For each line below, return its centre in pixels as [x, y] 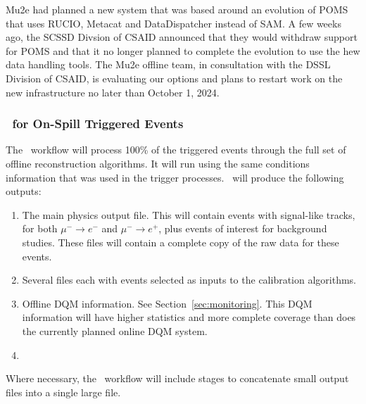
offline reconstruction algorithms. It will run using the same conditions [158, 163]
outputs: [24, 191]
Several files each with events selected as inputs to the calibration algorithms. [189, 280]
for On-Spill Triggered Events [98, 124]
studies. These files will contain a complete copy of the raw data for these [181, 242]
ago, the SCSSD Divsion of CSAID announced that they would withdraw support [182, 37]
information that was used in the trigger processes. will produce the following [175, 177]
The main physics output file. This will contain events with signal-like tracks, [189, 214]
